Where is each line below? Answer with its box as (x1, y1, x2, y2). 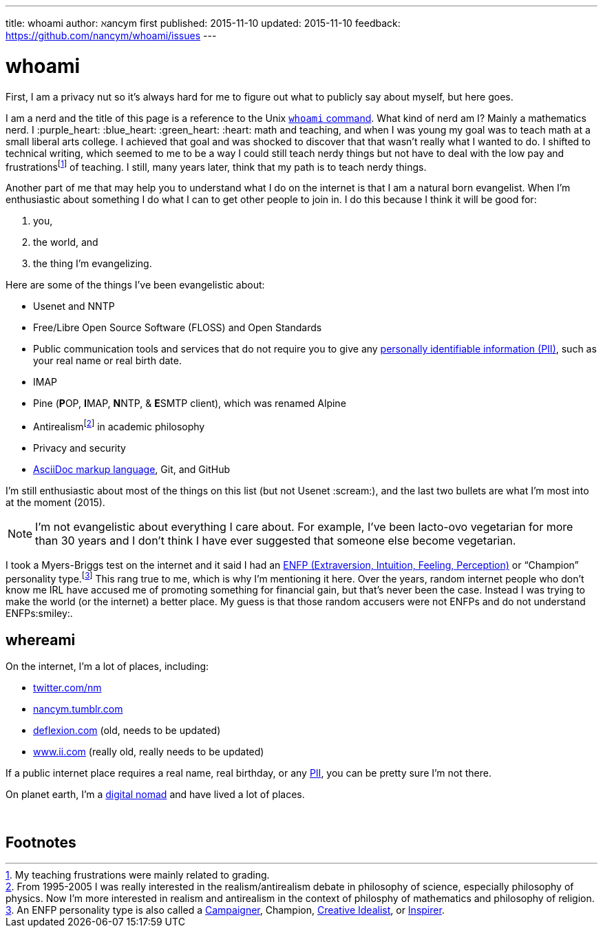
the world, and (33, 236, 98, 249)
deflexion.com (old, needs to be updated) (33, 724, 221, 737)
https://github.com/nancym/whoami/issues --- (6, 30, 217, 41)
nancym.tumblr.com (33, 703, 123, 715)
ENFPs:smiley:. (6, 607, 73, 620)
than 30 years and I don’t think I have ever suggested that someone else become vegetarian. (35, 533, 516, 547)
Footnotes (6, 833, 76, 851)
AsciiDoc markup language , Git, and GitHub (33, 463, 231, 475)
